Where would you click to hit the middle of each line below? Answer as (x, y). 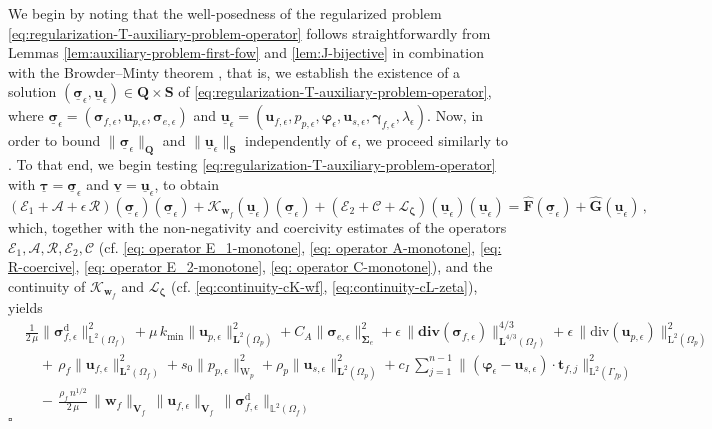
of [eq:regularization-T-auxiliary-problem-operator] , (335, 91)
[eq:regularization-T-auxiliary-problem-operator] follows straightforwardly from (249, 32)
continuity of (47, 285)
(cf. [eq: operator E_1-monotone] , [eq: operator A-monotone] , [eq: (300, 246)
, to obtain (187, 183)
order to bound (54, 140)
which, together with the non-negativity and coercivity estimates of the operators (257, 227)
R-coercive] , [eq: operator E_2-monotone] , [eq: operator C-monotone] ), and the (250, 266)
